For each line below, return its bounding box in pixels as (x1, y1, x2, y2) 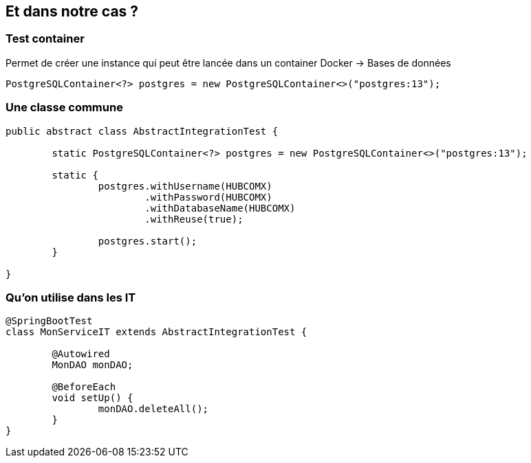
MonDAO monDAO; (52, 359, 133, 371)
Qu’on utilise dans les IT (6, 290, 136, 304)
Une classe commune (6, 100, 123, 115)
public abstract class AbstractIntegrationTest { (6, 125, 279, 137)
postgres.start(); (98, 235, 197, 247)
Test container (6, 32, 85, 46)
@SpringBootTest (6, 315, 93, 327)
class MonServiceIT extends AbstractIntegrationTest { (6, 326, 307, 338)
